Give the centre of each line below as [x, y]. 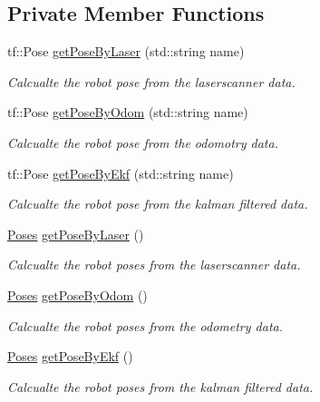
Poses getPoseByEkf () [70, 356]
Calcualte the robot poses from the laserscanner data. [154, 265]
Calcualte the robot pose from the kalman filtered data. [158, 204]
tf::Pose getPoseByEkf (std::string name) [121, 173]
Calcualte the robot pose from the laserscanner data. [151, 81]
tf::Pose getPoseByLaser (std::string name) [126, 51]
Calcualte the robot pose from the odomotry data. [143, 142]
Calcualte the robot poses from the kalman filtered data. [160, 386]
